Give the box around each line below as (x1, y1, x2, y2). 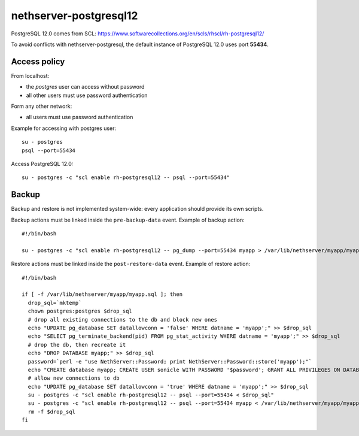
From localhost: (11, 72, 50, 79)
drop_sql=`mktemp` (28, 299, 82, 306)
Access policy (11, 56, 65, 66)
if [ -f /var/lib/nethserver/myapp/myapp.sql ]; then (22, 291, 182, 298)
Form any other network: (11, 102, 72, 110)
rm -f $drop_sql (28, 408, 76, 415)
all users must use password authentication (26, 114, 133, 121)
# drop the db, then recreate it (28, 341, 126, 348)
